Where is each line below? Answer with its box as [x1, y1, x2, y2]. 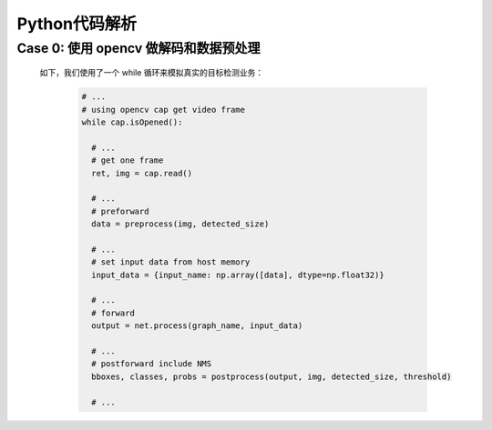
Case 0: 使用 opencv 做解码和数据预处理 [16, 40, 261, 56]
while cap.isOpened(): [81, 116, 183, 127]
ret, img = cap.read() [91, 168, 193, 178]
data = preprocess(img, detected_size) [91, 219, 270, 229]
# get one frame [91, 155, 164, 165]
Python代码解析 [16, 14, 137, 34]
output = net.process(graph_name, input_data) [91, 321, 303, 331]
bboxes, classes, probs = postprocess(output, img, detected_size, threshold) [91, 371, 452, 382]
